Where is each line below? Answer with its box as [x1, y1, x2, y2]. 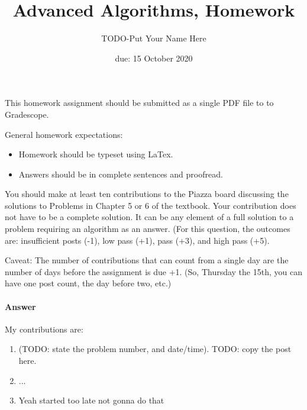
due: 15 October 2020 [115, 51, 193, 64]
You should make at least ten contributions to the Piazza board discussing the [5, 188, 289, 200]
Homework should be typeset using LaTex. [18, 148, 173, 160]
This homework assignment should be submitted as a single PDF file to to [5, 96, 274, 109]
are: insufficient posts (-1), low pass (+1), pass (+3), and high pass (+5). [5, 234, 270, 246]
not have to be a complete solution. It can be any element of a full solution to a [5, 211, 294, 223]
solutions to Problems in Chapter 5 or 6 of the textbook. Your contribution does [5, 199, 296, 211]
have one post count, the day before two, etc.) [5, 277, 172, 289]
